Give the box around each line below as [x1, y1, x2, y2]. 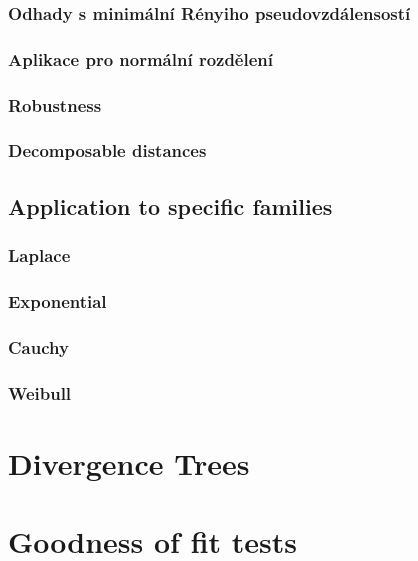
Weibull [8, 380, 72, 405]
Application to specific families [8, 190, 333, 221]
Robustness [8, 92, 102, 117]
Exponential [8, 288, 107, 313]
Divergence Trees [8, 442, 250, 483]
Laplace [8, 243, 71, 268]
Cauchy [8, 334, 69, 359]
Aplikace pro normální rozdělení [8, 46, 274, 71]
